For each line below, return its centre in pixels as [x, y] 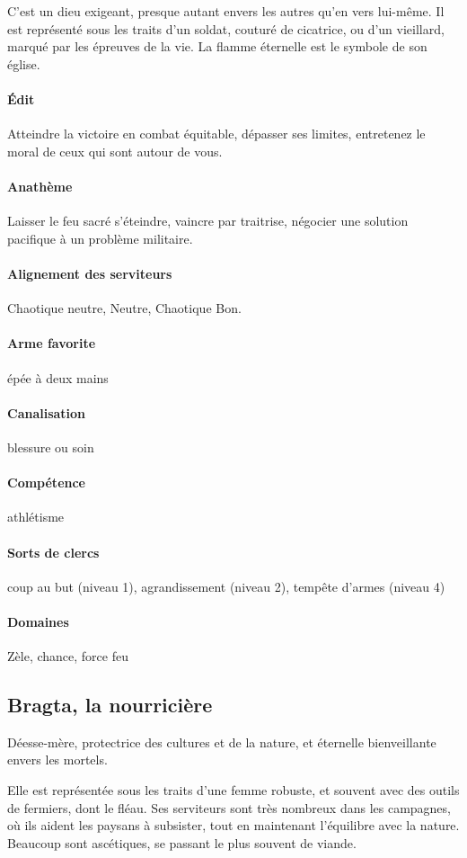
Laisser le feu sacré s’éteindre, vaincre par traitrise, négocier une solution [208, 221]
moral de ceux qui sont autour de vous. [115, 151]
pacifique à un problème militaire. [100, 238]
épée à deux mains [58, 377]
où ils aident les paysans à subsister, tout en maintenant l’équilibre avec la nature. [233, 825]
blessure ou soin [51, 447]
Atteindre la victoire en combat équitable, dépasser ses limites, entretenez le [216, 134]
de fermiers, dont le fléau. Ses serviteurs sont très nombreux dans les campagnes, [229, 807]
